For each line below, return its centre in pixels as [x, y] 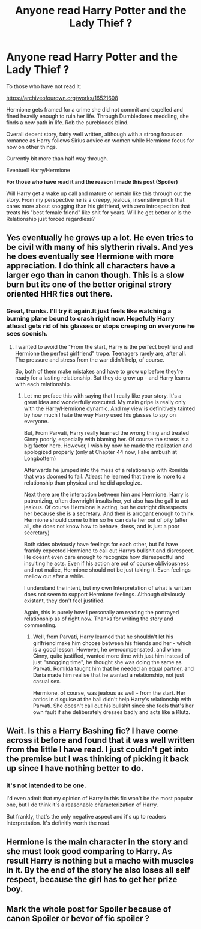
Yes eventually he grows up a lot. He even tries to [100, 238]
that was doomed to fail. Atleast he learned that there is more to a [105, 476]
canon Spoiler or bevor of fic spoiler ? [78, 918]
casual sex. [47, 681]
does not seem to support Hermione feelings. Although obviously [104, 594]
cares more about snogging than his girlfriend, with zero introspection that [98, 206]
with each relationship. [43, 384]
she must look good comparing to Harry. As [89, 851]
